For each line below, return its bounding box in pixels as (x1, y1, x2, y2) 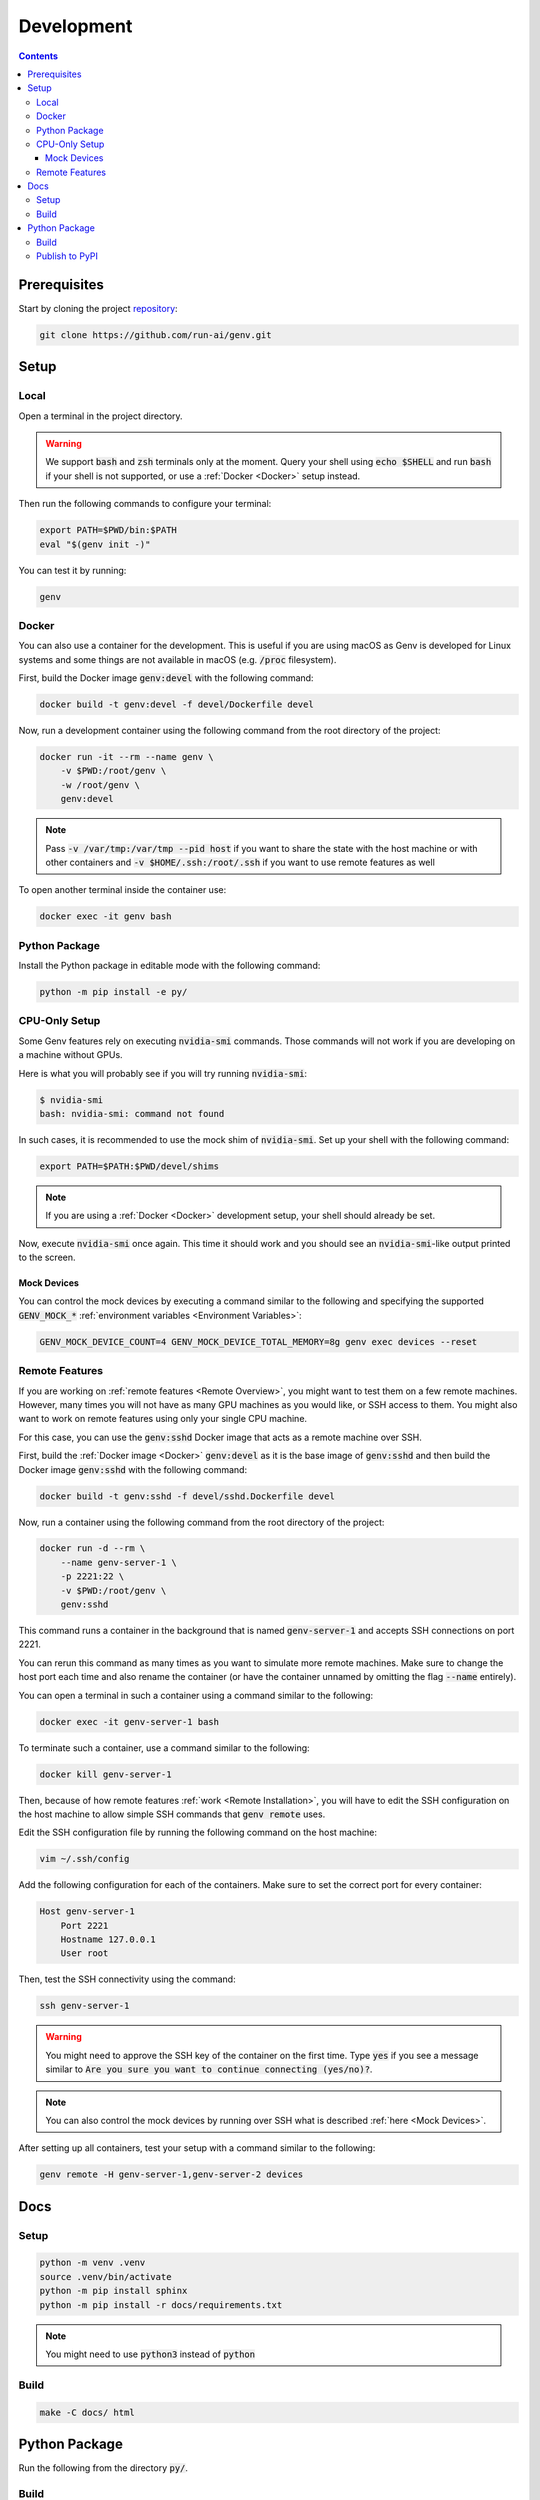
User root (60, 1948, 109, 1959)
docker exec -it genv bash (39, 911, 172, 922)
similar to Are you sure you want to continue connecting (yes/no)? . (45, 2063, 373, 2075)
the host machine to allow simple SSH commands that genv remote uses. (18, 1808, 326, 1820)
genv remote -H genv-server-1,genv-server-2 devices (39, 2169, 304, 2180)
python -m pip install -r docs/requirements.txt (39, 2299, 283, 2310)
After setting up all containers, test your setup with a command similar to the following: (18, 2142, 376, 2154)
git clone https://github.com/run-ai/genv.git (39, 329, 272, 340)
